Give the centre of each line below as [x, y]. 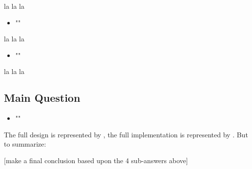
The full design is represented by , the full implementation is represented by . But [126, 134]
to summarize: [25, 144]
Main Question [42, 98]
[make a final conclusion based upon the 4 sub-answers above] [96, 160]
